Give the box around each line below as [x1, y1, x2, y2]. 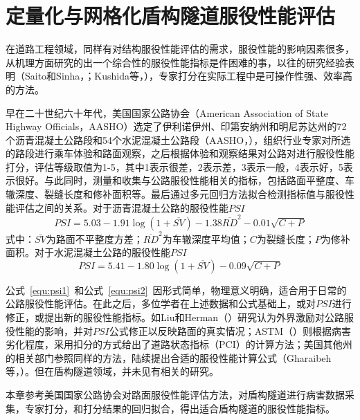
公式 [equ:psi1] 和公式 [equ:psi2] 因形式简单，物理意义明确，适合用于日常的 [6, 282, 347, 297]
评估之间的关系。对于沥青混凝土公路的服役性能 [15, 200, 228, 214]
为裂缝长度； [256, 231, 315, 246]
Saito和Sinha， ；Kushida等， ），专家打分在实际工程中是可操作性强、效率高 [24, 69, 353, 83]
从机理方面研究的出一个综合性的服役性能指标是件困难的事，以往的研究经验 [6, 55, 345, 69]
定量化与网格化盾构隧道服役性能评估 [6, 1, 336, 30]
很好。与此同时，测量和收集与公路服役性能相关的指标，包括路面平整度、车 [15, 173, 354, 188]
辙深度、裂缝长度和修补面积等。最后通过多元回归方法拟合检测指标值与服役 [6, 187, 345, 201]
